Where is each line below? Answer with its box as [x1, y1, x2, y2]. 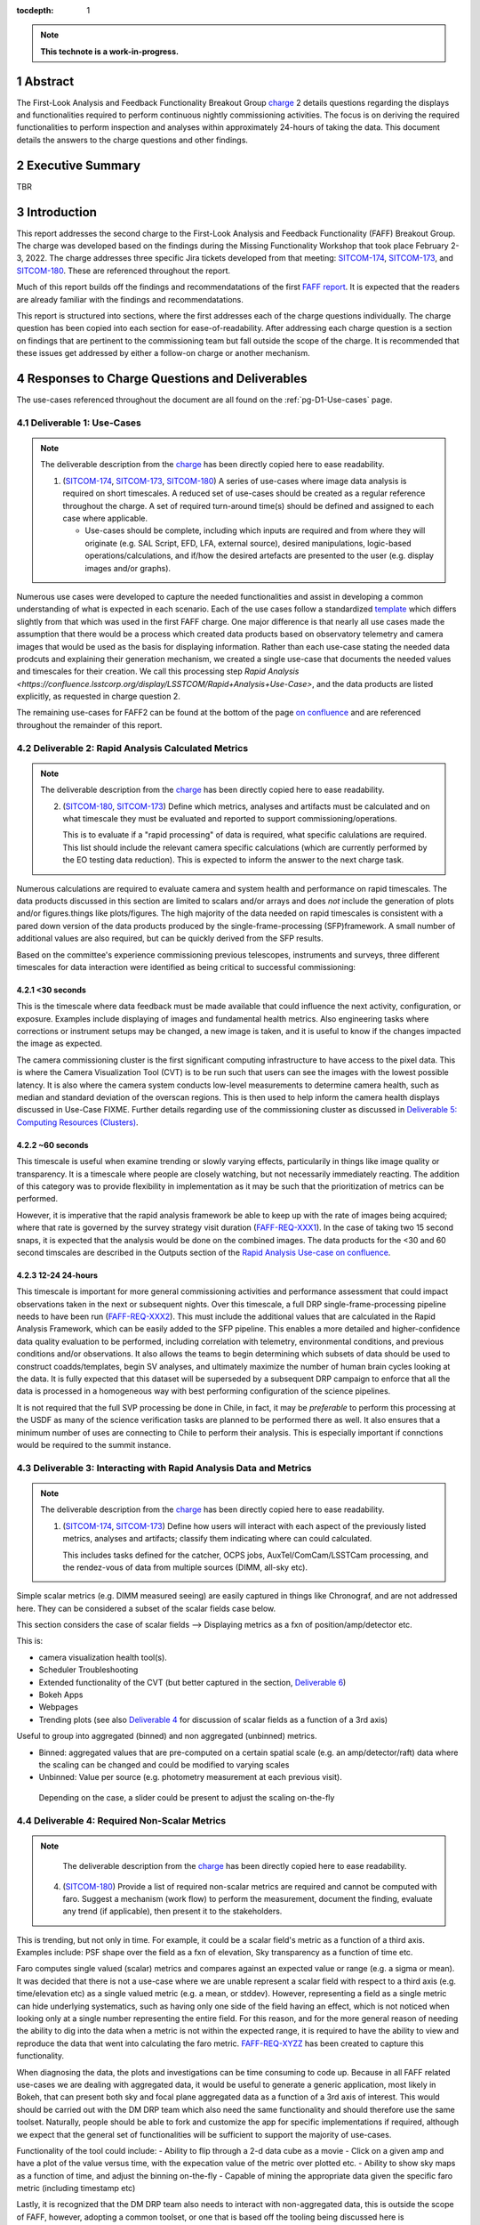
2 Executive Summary [16, 158, 141, 173]
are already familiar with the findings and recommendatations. [16, 294, 244, 304]
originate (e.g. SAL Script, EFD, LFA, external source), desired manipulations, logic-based [84, 538, 412, 548]
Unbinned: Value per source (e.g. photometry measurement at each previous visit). [38, 1772, 342, 1783]
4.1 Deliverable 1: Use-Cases [16, 417, 142, 429]
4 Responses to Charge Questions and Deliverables [16, 371, 308, 386]
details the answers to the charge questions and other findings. [16, 134, 249, 145]
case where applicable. [62, 513, 148, 523]
